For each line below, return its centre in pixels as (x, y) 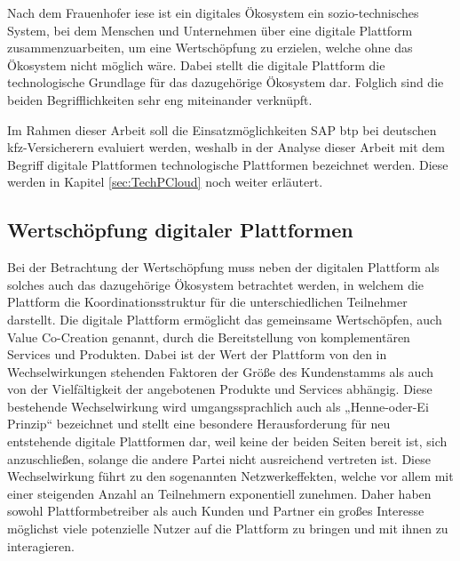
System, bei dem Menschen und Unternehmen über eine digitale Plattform (210, 30)
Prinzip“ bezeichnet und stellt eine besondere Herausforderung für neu (199, 424)
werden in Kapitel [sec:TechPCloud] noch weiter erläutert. (165, 182)
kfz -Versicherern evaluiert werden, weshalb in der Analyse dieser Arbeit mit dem (226, 147)
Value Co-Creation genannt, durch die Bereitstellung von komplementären (209, 337)
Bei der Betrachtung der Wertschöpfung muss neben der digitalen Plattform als (223, 267)
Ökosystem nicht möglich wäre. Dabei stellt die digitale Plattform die (196, 64)
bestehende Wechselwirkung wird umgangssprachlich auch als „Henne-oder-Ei (218, 406)
